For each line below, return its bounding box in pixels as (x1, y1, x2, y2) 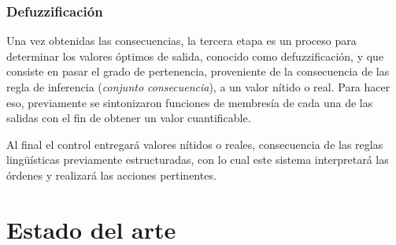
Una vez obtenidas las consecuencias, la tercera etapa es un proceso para (6, 32, 357, 49)
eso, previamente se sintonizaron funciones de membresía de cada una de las (6, 94, 373, 110)
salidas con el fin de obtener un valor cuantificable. (6, 110, 251, 126)
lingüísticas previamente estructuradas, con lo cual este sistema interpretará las (6, 151, 389, 168)
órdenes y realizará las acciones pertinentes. (6, 166, 217, 183)
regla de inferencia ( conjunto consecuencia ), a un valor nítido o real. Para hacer (6, 79, 390, 95)
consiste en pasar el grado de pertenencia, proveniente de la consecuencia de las (6, 63, 390, 80)
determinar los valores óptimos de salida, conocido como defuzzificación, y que (6, 47, 384, 64)
